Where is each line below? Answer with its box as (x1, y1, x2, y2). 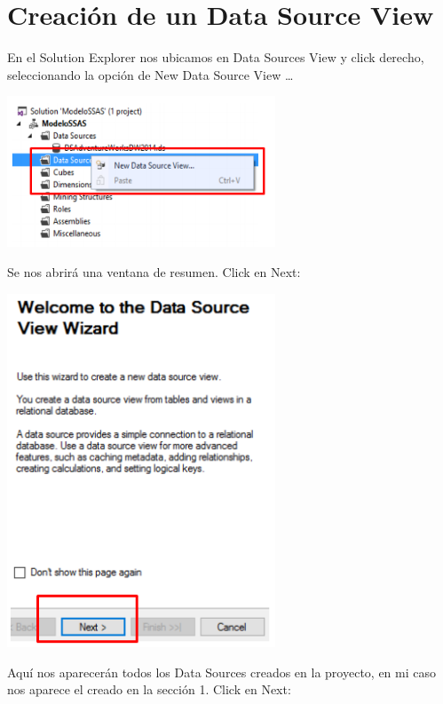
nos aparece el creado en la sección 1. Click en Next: (7, 680, 291, 699)
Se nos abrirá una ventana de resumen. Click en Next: (7, 263, 301, 281)
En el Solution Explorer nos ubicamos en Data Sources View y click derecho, (7, 48, 424, 67)
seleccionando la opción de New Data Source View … (7, 65, 294, 83)
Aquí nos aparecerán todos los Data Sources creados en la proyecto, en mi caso (7, 662, 437, 681)
